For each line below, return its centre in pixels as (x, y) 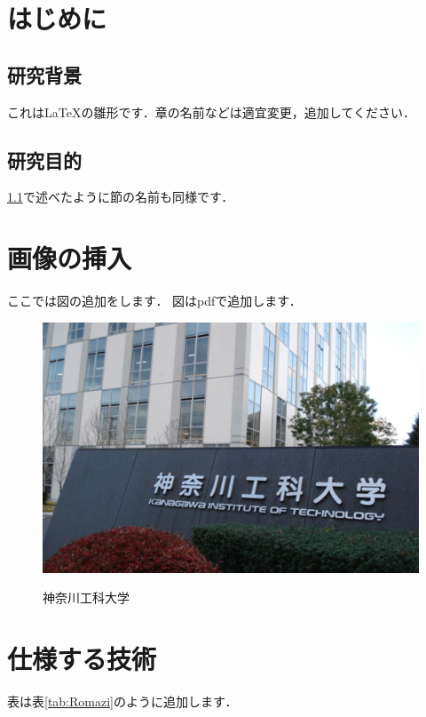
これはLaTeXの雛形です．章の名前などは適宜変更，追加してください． (212, 112)
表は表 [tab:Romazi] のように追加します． (122, 701)
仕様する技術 (82, 659)
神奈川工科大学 (86, 597)
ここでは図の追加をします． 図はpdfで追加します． (154, 301)
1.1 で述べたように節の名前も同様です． (121, 197)
